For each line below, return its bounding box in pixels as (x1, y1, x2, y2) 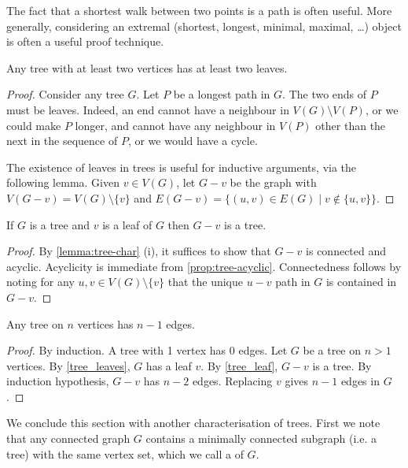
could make (6, 117, 61, 133)
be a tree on (303, 342, 362, 358)
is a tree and (29, 216, 90, 232)
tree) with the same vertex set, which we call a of (6, 445, 244, 462)
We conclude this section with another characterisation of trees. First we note (6, 414, 380, 431)
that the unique (167, 273, 244, 290)
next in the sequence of (6, 132, 118, 149)
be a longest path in (173, 86, 270, 102)
